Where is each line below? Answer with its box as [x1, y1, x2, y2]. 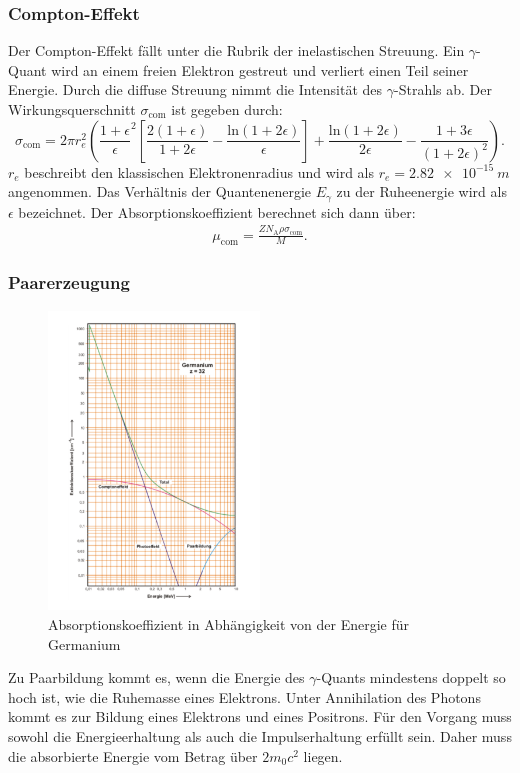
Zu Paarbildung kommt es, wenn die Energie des [8, 667, 305, 688]
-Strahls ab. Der [394, 79, 492, 100]
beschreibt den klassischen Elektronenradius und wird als [24, 161, 375, 182]
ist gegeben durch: [171, 99, 283, 119]
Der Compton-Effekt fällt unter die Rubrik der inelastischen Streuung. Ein [8, 40, 465, 61]
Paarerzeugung [8, 270, 130, 295]
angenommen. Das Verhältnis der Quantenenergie [8, 181, 312, 202]
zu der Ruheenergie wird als [336, 181, 507, 202]
